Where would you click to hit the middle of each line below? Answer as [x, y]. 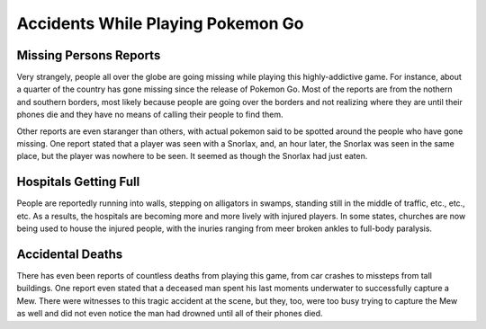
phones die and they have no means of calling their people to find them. [150, 115]
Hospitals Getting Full [78, 182]
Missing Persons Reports [89, 55]
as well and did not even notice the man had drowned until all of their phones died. [170, 314]
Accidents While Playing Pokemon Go [160, 23]
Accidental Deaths [70, 254]
